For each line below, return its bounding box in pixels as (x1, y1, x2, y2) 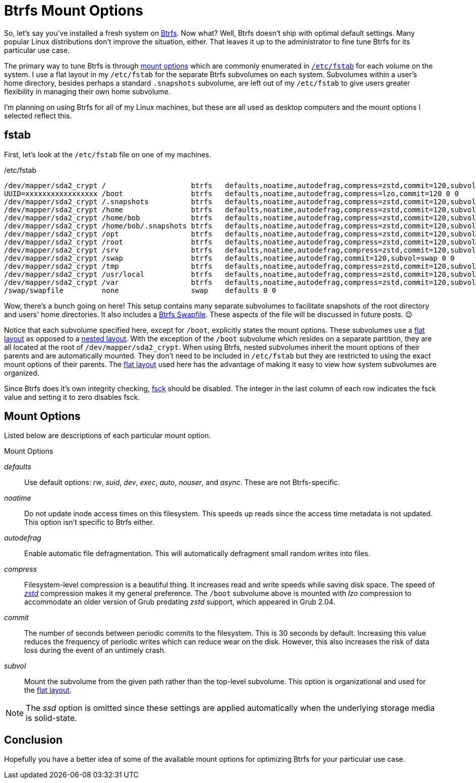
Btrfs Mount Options (4, 2, 144, 19)
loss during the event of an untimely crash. (24, 646, 166, 655)
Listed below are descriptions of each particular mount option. (4, 431, 211, 440)
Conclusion (4, 733, 63, 746)
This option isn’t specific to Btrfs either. (24, 518, 154, 527)
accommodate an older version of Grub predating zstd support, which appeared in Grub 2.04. (24, 597, 335, 607)
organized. (4, 368, 39, 377)
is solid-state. (26, 713, 77, 724)
